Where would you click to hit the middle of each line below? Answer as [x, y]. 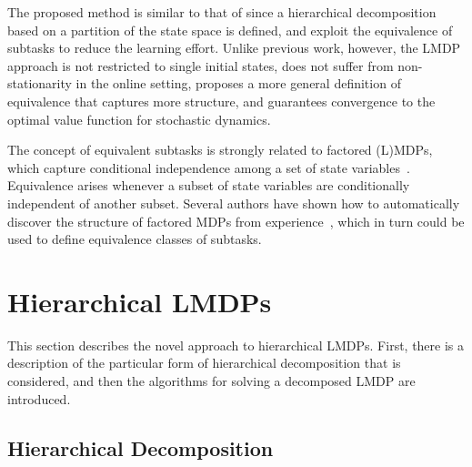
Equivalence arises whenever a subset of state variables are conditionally [209, 185]
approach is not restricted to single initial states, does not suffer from [201, 65]
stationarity [40, 83]
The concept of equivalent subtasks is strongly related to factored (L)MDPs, [220, 150]
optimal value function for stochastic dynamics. [139, 119]
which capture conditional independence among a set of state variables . [209, 167]
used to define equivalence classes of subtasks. [135, 239]
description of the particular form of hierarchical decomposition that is [204, 363]
